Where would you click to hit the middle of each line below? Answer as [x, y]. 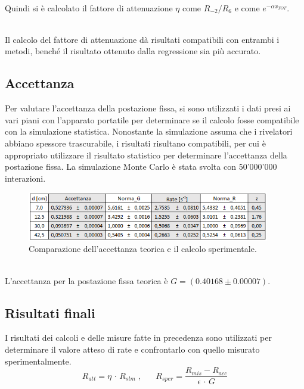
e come [247, 7]
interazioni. [25, 178]
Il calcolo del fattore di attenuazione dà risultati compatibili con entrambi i [142, 39]
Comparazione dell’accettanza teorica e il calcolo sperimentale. [143, 249]
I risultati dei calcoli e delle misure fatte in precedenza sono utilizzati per [138, 337]
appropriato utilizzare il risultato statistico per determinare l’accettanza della [146, 155]
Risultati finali [50, 312]
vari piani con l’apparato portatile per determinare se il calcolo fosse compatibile [152, 119]
